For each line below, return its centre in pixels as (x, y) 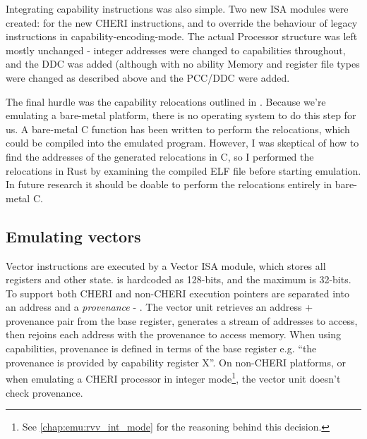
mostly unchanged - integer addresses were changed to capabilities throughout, (176, 50)
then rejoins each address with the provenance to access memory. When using (174, 334)
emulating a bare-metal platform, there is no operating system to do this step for (181, 115)
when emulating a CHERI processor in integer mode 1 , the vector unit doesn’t (173, 377)
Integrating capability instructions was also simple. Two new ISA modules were (177, 8)
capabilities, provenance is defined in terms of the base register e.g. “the (161, 348)
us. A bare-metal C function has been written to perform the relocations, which (178, 129)
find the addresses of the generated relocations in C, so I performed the (160, 156)
